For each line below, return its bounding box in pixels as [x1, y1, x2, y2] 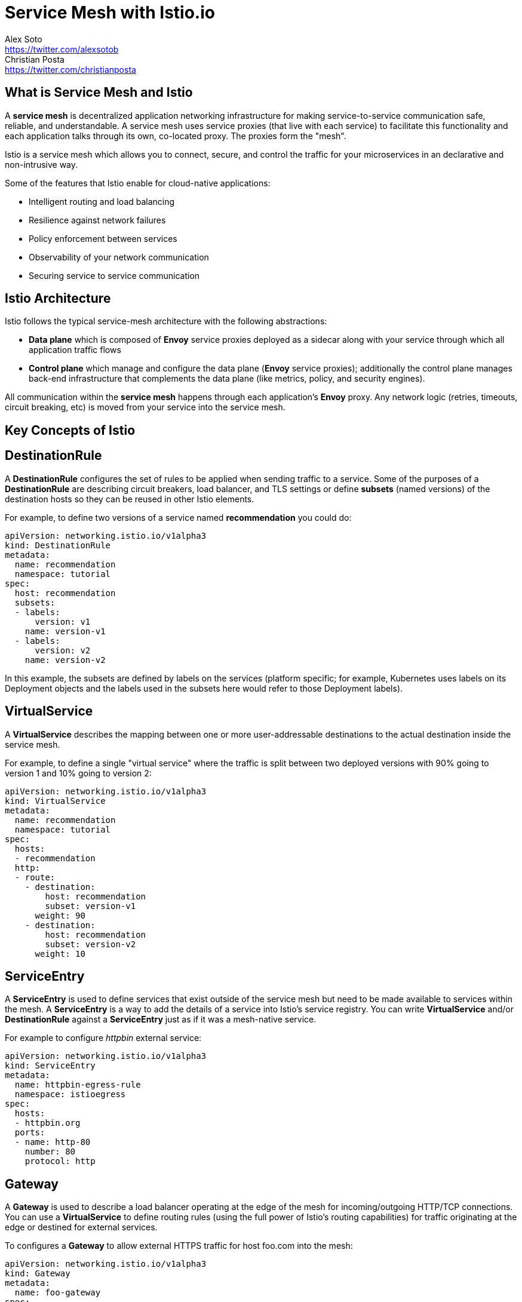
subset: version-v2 [45, 939, 136, 949]
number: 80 [24, 1147, 76, 1157]
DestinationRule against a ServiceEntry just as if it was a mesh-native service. [5, 1014, 317, 1025]
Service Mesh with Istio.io [5, 2, 215, 23]
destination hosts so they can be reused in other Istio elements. [5, 493, 254, 504]
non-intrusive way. [5, 159, 78, 170]
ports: [14, 1128, 45, 1138]
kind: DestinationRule [5, 540, 111, 550]
